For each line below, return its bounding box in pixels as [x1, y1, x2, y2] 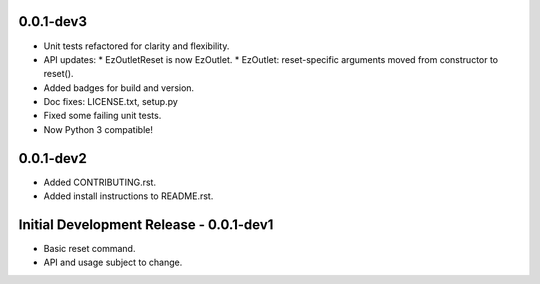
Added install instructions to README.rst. [43, 190, 214, 202]
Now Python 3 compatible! [43, 123, 154, 135]
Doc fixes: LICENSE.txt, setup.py [43, 96, 179, 108]
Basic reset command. [43, 243, 136, 255]
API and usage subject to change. [43, 256, 183, 269]
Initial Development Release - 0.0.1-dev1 [18, 216, 274, 233]
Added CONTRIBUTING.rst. [43, 176, 157, 188]
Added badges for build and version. [43, 81, 195, 94]
